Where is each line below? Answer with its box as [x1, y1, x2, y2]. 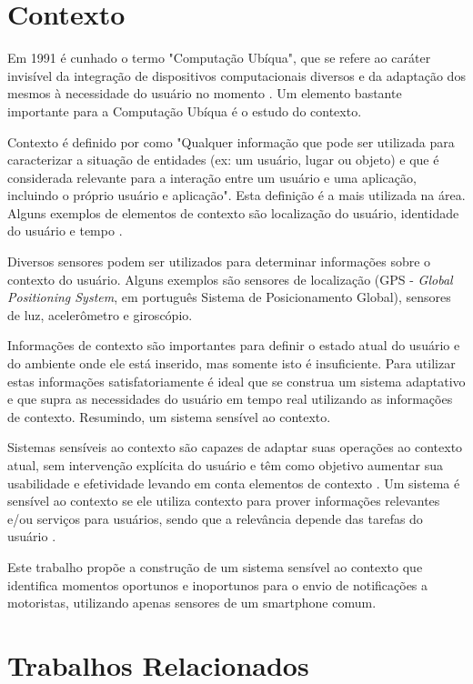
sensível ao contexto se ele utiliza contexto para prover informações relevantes [7, 491, 440, 510]
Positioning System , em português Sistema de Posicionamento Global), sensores [7, 287, 451, 307]
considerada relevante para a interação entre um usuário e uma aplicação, [7, 167, 417, 186]
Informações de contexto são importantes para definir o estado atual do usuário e [7, 336, 460, 355]
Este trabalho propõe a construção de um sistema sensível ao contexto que [7, 557, 423, 576]
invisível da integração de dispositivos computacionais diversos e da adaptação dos [7, 65, 466, 85]
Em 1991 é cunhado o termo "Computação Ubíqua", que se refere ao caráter [7, 48, 431, 67]
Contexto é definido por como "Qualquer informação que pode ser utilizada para [7, 132, 455, 151]
